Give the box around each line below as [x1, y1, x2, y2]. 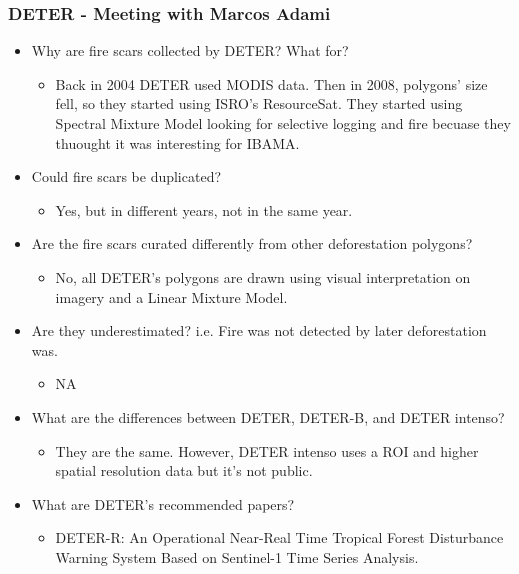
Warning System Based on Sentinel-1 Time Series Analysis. [55, 546, 419, 567]
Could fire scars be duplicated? [31, 166, 222, 187]
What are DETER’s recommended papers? [31, 493, 295, 514]
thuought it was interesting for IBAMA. [55, 132, 300, 153]
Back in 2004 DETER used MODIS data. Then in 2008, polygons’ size [55, 73, 488, 94]
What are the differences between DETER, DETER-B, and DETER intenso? [31, 406, 505, 427]
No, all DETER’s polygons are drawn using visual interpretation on [55, 266, 471, 287]
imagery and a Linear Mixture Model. [55, 286, 288, 307]
